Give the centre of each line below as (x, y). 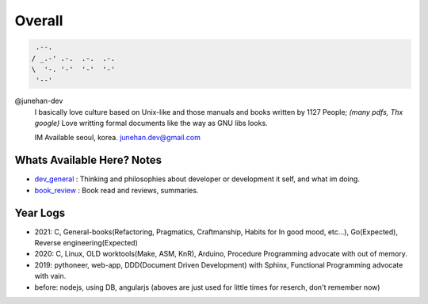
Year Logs (40, 213)
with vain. (50, 276)
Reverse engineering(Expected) (86, 243)
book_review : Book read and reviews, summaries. (117, 190)
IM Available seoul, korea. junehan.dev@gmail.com (118, 138)
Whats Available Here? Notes (88, 160)
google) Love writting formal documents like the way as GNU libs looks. (151, 123)
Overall (39, 21)
